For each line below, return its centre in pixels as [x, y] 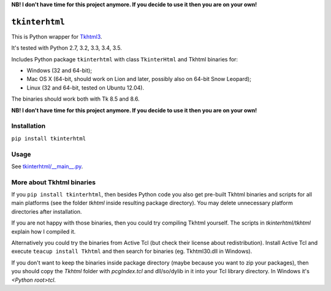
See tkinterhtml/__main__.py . [47, 166]
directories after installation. [47, 211]
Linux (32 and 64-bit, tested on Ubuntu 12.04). [85, 87]
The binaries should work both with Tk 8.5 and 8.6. [76, 99]
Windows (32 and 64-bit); [59, 71]
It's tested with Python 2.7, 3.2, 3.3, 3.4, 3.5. [67, 48]
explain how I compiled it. [44, 231]
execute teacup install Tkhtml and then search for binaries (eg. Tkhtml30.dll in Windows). [132, 251]
